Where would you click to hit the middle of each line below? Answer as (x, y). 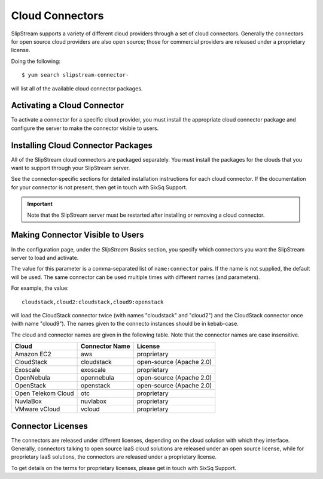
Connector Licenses (49, 426)
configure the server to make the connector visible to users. (85, 128)
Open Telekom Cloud (44, 393)
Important (40, 204)
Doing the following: (36, 61)
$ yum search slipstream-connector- (75, 75)
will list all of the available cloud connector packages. (77, 88)
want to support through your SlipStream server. (71, 168)
